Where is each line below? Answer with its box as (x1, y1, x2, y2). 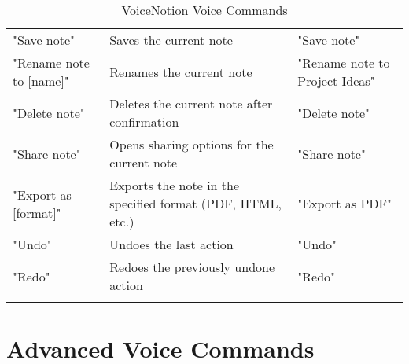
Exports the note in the (109, 176, 240, 194)
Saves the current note (109, 31, 233, 49)
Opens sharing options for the (109, 135, 274, 153)
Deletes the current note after (109, 94, 273, 112)
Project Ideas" (297, 72, 375, 90)
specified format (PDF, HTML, (109, 194, 282, 212)
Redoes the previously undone (109, 258, 275, 276)
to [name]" (13, 72, 69, 90)
